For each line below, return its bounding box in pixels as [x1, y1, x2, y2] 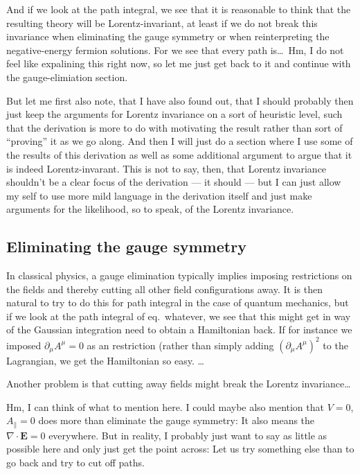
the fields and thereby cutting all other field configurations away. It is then [6, 281, 323, 296]
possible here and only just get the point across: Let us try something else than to [6, 441, 354, 456]
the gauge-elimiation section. [6, 69, 128, 84]
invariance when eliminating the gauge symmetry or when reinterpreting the [6, 29, 330, 44]
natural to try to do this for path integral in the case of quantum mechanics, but [6, 295, 349, 310]
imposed [6, 337, 42, 352]
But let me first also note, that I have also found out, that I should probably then [6, 93, 354, 107]
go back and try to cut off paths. [6, 455, 145, 469]
